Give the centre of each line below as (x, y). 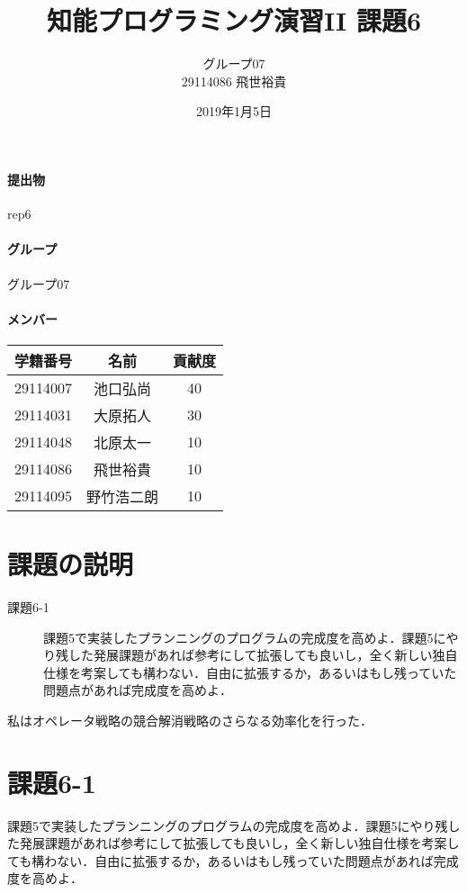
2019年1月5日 (234, 111)
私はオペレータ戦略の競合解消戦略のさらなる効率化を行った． (190, 720)
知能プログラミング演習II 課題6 (234, 20)
